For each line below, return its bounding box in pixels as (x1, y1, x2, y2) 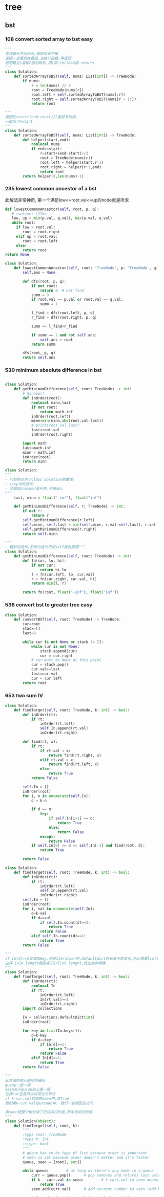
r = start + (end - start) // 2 (40, 151, 89, 156)
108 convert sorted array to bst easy (5, 36, 93, 43)
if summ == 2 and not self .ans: (31, 332, 97, 337)
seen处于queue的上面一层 (5, 1087, 50, 1092)
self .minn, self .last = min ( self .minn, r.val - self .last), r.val (22, 522, 156, 527)
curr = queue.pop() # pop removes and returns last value (31, 1173, 163, 1178)
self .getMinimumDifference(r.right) (22, 527, 97, 532)
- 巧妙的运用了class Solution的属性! (5, 477, 75, 482)
